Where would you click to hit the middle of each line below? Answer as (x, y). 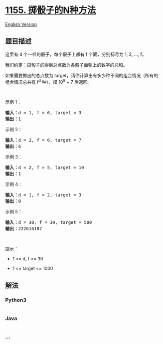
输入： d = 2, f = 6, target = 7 (43, 140)
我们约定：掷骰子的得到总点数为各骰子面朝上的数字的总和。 (66, 65)
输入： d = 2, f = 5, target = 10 (45, 168)
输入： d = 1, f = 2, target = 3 (43, 195)
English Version (21, 24)
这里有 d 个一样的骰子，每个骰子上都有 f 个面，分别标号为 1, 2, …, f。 (76, 54)
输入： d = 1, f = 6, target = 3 (43, 113)
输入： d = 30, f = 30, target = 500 (49, 223)
